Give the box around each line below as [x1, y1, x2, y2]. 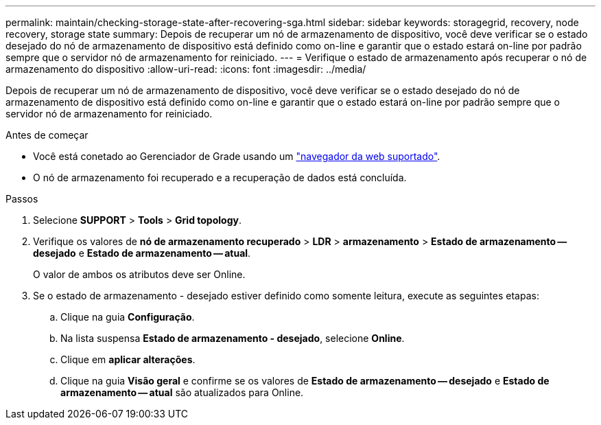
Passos [5, 193, 38, 205]
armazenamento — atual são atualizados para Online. [60, 387, 304, 398]
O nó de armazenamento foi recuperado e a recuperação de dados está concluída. [33, 172, 407, 183]
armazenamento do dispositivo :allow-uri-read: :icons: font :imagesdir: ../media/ [5, 63, 366, 75]
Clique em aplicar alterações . [60, 354, 196, 365]
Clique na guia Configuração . [60, 311, 195, 323]
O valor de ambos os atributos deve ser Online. [33, 268, 246, 280]
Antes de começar [5, 129, 89, 141]
